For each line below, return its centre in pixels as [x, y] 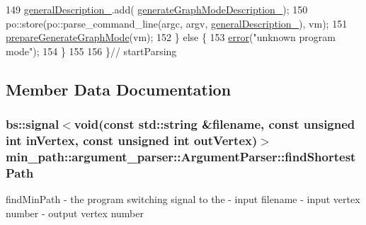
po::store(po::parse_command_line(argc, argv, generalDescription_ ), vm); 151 [177, 23]
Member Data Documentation [119, 89]
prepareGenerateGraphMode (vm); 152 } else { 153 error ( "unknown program [171, 37]
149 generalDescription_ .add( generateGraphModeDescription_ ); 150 [157, 9]
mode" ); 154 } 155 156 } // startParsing [91, 51]
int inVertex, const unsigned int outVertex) [132, 140]
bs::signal [33, 124]
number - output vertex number [75, 213]
